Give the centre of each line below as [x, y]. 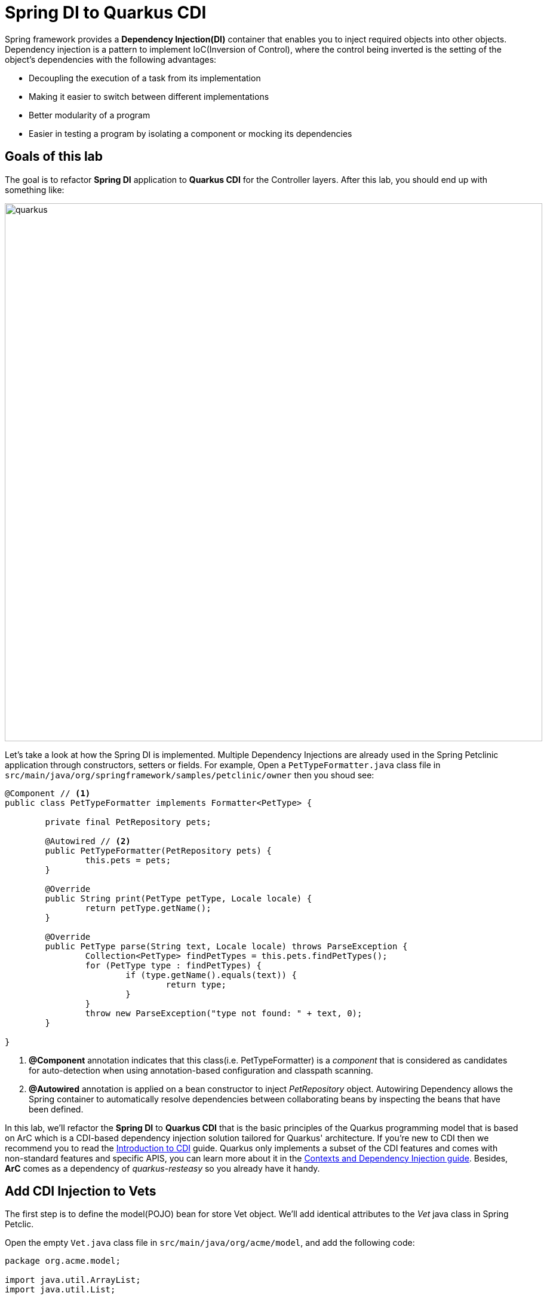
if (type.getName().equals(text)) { [211, 975]
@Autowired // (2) [88, 841]
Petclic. [19, 1224]
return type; [196, 984]
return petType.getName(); [148, 908]
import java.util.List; [60, 1290]
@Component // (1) [48, 793]
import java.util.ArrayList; [73, 1280]
